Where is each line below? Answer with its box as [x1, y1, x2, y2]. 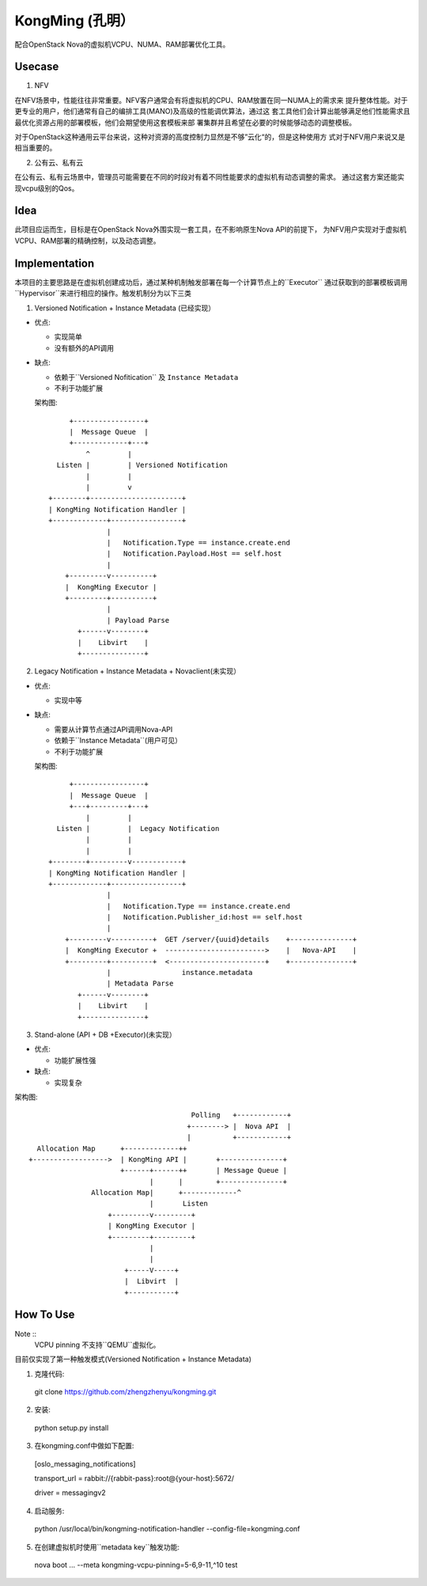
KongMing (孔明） [14, 12, 134, 29]
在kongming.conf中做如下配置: [34, 1441, 134, 1451]
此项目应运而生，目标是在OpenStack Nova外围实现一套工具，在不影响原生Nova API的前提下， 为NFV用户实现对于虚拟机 [14, 225, 407, 234]
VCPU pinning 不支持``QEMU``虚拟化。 [34, 1340, 161, 1349]
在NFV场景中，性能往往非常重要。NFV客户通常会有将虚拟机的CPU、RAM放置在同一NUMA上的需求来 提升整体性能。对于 [14, 95, 409, 104]
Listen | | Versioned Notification [56, 461, 229, 470]
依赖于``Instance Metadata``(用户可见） [54, 736, 182, 746]
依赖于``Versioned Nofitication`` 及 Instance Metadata [54, 372, 239, 381]
